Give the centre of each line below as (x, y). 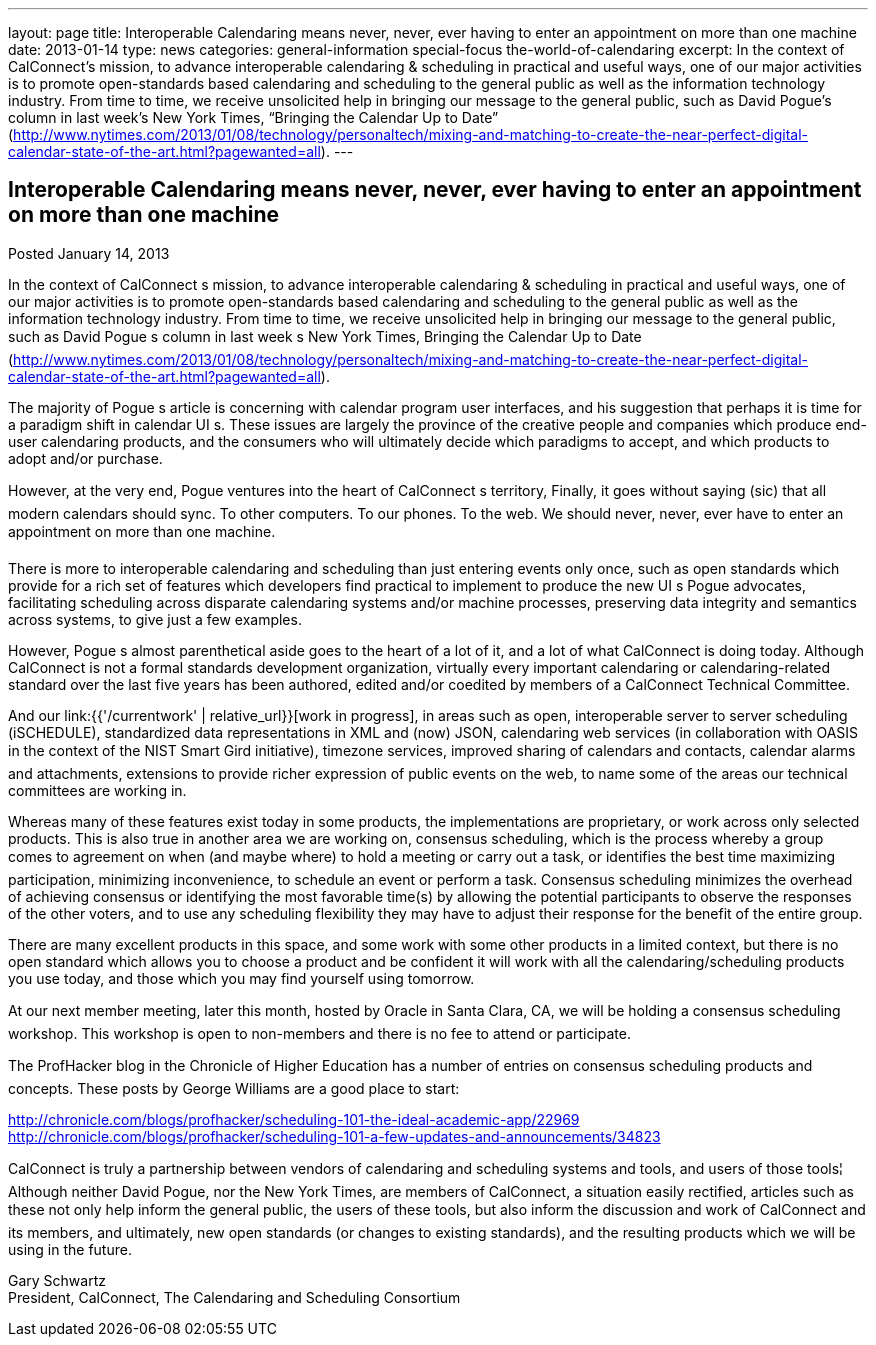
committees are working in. (97, 790)
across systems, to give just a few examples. (155, 619)
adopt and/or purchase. (85, 458)
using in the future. (70, 1249)
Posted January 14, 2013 (89, 253)
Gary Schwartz (57, 1280)
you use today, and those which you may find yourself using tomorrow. (241, 978)
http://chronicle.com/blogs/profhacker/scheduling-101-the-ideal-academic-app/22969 (294, 1119)
